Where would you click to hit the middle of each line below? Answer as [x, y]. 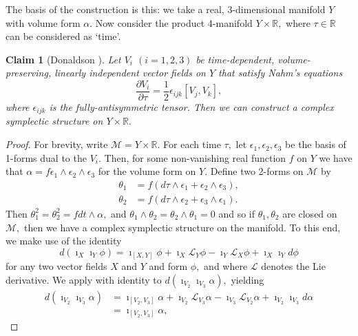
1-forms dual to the [46, 157]
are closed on [310, 213]
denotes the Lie [293, 266]
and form [168, 266]
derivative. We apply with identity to [84, 279]
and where [226, 266]
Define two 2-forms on [257, 171]
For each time [192, 144]
